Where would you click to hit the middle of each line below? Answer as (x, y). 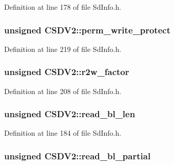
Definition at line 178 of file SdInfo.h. (63, 7)
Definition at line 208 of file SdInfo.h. (63, 91)
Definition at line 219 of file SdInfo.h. (63, 49)
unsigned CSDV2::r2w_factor (67, 72)
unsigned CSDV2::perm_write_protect (87, 30)
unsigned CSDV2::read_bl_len (70, 114)
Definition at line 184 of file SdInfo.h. (63, 133)
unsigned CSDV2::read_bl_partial (78, 155)
